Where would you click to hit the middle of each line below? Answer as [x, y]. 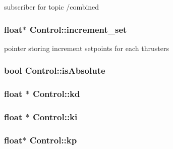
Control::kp [53, 140]
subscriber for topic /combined [52, 7]
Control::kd [56, 94]
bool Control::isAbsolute [55, 70]
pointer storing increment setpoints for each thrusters [86, 48]
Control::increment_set [78, 29]
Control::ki [55, 117]
